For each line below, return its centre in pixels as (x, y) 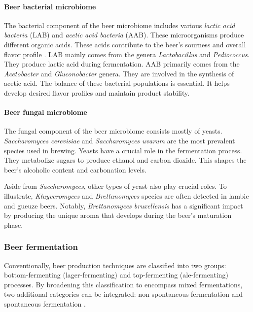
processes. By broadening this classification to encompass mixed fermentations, (123, 284)
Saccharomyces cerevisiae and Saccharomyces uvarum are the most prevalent (120, 140)
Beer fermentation (41, 247)
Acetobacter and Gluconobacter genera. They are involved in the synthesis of (119, 73)
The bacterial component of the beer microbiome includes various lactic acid (120, 25)
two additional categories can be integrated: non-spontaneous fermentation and (124, 294)
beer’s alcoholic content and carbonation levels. (75, 169)
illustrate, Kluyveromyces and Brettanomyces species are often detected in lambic (126, 195)
